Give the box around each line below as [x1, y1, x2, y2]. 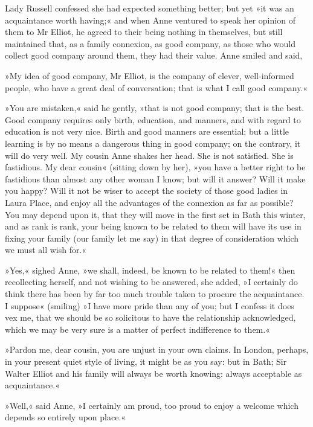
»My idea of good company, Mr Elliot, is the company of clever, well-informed [5, 69, 294, 82]
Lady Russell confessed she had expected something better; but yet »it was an [5, 2, 294, 14]
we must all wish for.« [5, 243, 87, 256]
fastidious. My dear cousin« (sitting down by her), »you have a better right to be [5, 161, 306, 173]
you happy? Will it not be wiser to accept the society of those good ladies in [5, 184, 288, 197]
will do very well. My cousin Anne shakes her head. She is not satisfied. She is [5, 149, 294, 161]
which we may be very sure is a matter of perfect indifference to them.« [5, 323, 270, 335]
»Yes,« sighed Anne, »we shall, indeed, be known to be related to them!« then [5, 263, 295, 276]
